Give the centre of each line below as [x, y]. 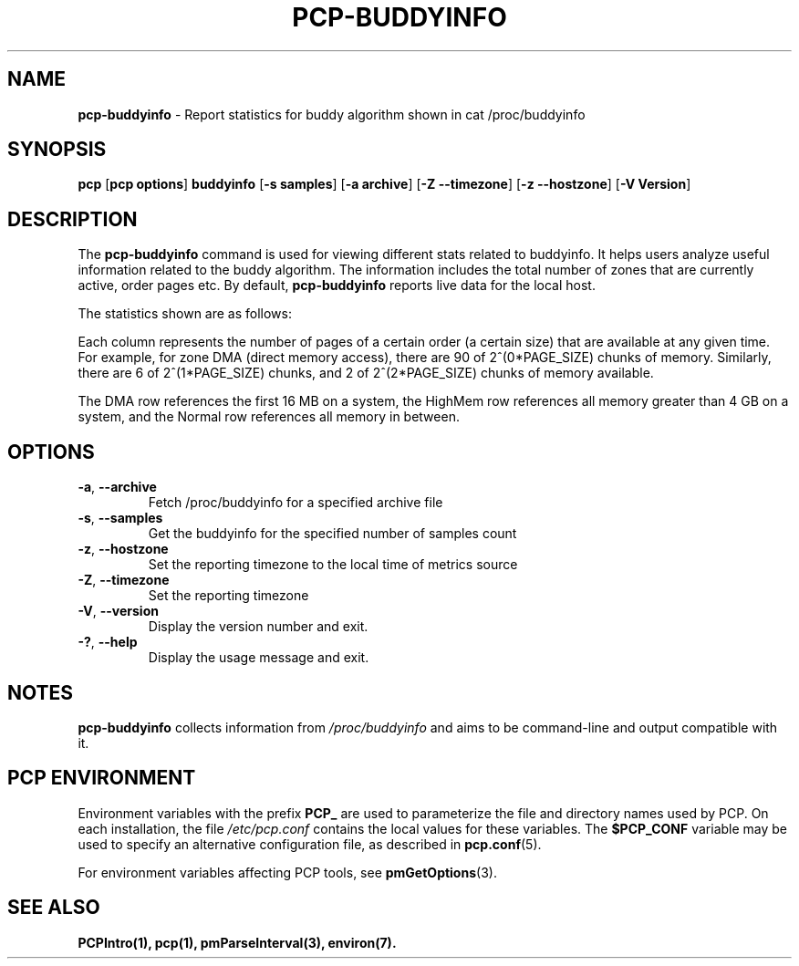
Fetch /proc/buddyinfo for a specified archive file [296, 503]
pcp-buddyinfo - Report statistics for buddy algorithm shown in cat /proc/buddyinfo [332, 114]
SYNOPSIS [57, 150]
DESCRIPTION [73, 219]
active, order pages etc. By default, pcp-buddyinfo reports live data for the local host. [337, 286]
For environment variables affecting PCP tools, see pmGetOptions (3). [287, 872]
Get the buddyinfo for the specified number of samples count [332, 534]
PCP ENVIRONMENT [102, 778]
